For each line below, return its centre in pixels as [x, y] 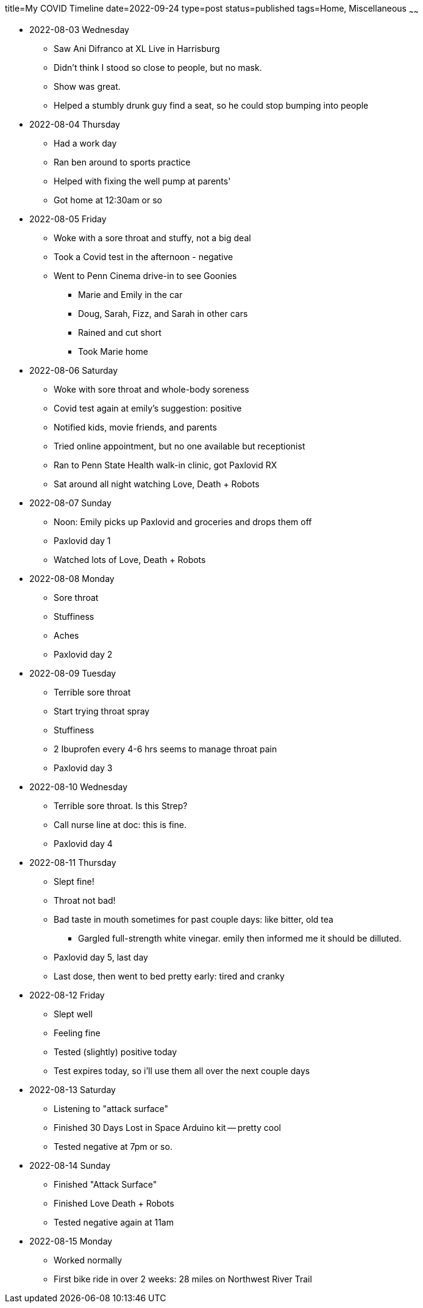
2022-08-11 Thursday [73, 862]
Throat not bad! [85, 900]
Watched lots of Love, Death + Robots [130, 559]
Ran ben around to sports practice [122, 162]
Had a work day [85, 143]
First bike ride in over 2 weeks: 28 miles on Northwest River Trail [183, 1279]
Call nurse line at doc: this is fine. [120, 824]
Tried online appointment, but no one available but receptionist [180, 446]
